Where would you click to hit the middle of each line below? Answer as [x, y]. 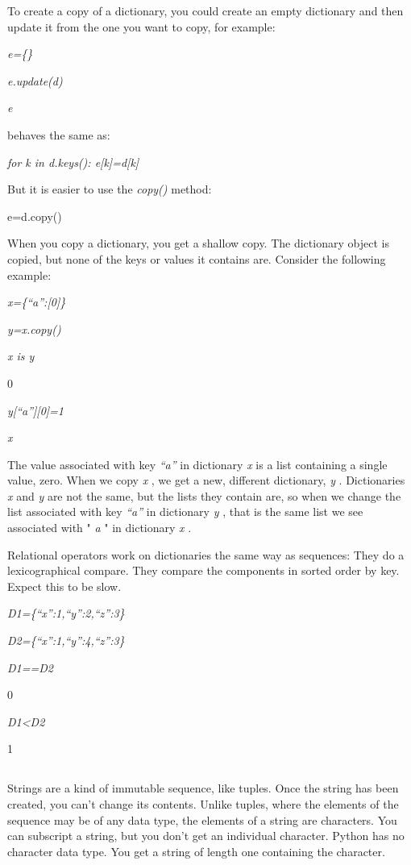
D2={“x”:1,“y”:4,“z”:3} [66, 640]
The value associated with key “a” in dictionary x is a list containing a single [197, 464]
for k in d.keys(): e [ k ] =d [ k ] [73, 162]
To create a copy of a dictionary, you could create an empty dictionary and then [205, 10]
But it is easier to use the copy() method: [110, 189]
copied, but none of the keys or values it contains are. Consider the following [197, 258]
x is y [21, 356]
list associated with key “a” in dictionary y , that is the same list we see [185, 512]
